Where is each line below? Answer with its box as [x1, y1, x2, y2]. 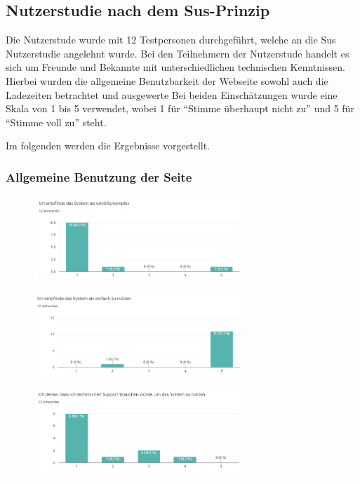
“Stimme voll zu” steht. [6, 114, 107, 129]
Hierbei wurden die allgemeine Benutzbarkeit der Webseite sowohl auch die [6, 73, 328, 88]
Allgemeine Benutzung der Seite [6, 168, 192, 185]
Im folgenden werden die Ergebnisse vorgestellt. [6, 138, 211, 153]
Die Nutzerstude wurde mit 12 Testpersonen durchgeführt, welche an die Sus [6, 32, 336, 47]
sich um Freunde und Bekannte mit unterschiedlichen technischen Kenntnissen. [6, 60, 345, 74]
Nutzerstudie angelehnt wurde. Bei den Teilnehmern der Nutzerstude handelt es [6, 46, 349, 60]
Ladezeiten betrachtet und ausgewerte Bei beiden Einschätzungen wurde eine [6, 87, 338, 102]
